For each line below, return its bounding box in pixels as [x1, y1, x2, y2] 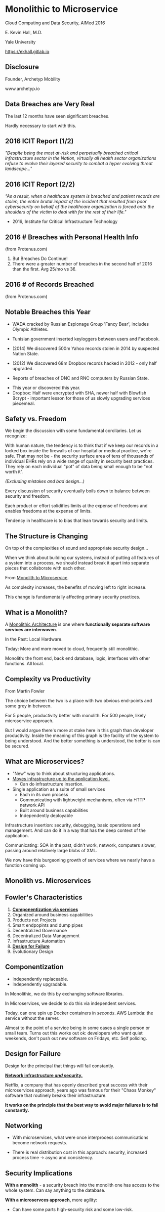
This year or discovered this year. [12, 385, 81, 390]
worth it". [5, 469, 24, 475]
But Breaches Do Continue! [12, 256, 68, 261]
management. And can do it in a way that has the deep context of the [5, 827, 146, 833]
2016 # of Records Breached [5, 280, 94, 289]
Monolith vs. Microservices [5, 876, 91, 885]
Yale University [5, 39, 36, 45]
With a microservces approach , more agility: [5, 1197, 97, 1203]
